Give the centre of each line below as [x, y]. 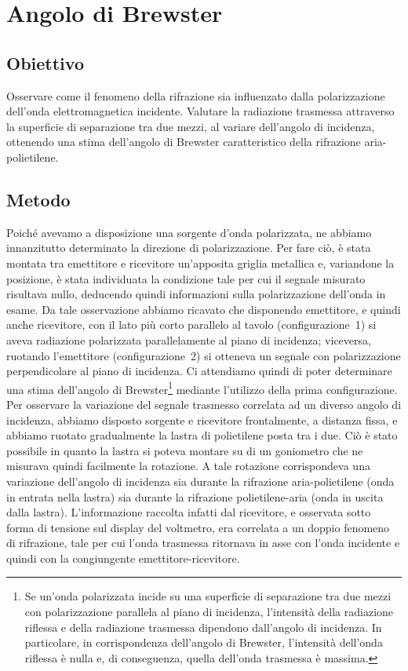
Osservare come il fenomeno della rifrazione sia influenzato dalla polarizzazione [196, 95]
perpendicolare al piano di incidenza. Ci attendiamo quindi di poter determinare [199, 371]
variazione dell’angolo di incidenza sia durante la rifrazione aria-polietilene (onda [200, 481]
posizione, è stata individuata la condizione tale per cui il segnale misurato [186, 278]
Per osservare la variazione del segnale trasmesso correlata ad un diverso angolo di [204, 404]
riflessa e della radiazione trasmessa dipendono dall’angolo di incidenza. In [203, 627]
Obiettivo [45, 62]
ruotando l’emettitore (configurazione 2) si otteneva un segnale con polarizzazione [204, 355]
